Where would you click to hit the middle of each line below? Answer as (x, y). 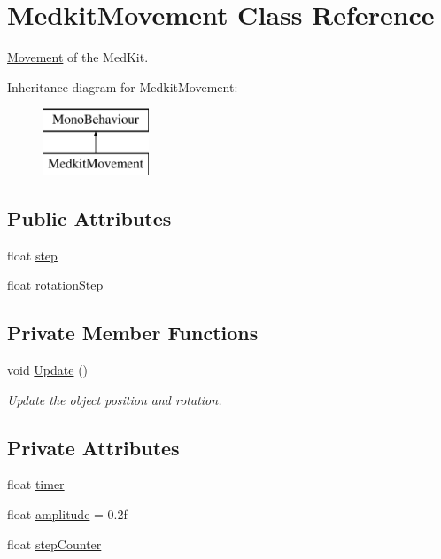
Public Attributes (89, 217)
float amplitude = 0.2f (67, 514)
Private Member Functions (133, 333)
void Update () (48, 370)
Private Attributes (93, 447)
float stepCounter (54, 543)
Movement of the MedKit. (78, 57)
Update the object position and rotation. (115, 399)
